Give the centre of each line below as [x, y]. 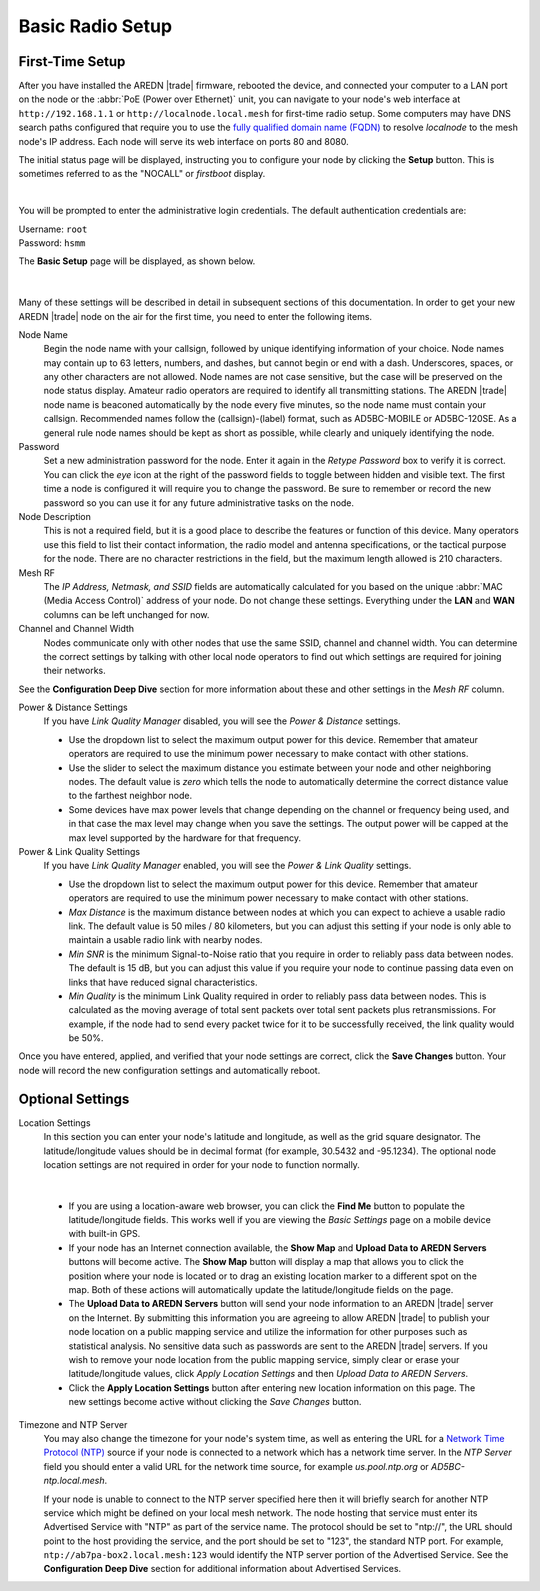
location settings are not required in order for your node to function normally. [201, 1164]
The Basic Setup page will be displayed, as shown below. [137, 261]
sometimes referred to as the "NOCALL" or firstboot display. [142, 174]
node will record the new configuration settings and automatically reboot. [169, 1070]
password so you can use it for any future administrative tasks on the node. [199, 502]
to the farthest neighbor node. [130, 796]
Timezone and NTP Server [73, 1424]
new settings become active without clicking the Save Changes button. [215, 1402]
